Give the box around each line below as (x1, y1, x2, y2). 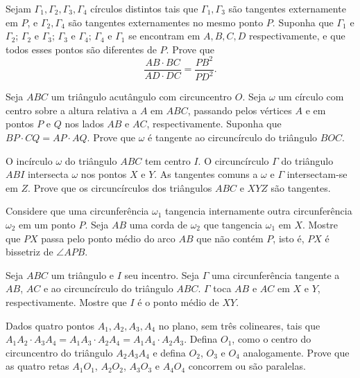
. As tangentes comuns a (154, 167, 258, 181)
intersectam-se (286, 167, 348, 181)
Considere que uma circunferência (6, 204, 149, 218)
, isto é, (273, 231, 305, 245)
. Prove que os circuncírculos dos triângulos (28, 180, 212, 195)
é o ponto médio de (137, 295, 219, 309)
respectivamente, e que (249, 28, 345, 43)
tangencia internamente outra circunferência (165, 204, 352, 218)
